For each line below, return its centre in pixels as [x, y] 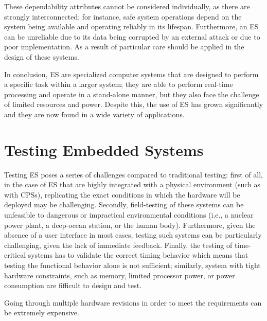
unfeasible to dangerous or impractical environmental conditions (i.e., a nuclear [129, 215]
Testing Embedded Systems [104, 149]
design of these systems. [42, 56]
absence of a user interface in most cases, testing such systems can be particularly [133, 235]
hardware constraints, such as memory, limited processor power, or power [120, 275]
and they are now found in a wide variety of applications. [94, 114]
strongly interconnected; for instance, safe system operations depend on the [123, 16]
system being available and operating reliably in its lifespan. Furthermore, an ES [131, 26]
